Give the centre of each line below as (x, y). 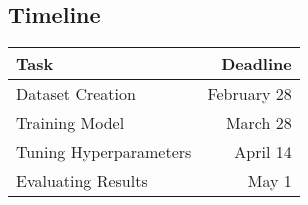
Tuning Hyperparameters (104, 152)
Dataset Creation (76, 94)
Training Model (70, 123)
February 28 (249, 94)
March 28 (258, 123)
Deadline (256, 64)
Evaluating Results (82, 181)
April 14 (263, 152)
